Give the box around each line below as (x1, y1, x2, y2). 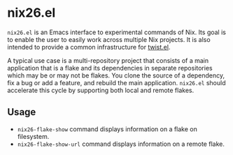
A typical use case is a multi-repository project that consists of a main (7, 56, 209, 64)
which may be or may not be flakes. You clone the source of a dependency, (7, 71, 225, 80)
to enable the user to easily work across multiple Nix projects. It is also (7, 35, 211, 43)
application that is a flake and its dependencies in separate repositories (7, 64, 213, 72)
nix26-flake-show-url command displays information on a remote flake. (17, 140, 225, 148)
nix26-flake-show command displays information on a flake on (17, 124, 197, 133)
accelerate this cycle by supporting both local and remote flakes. (7, 86, 195, 94)
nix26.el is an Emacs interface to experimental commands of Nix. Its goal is (7, 28, 226, 36)
